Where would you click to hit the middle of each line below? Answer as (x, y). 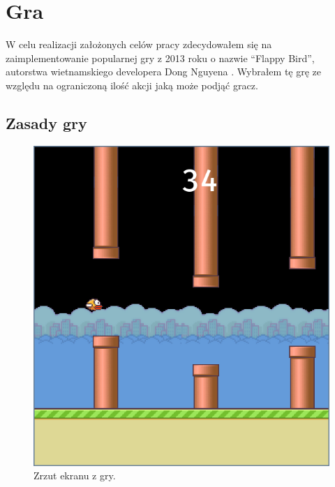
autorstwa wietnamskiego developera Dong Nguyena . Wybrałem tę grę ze (164, 72)
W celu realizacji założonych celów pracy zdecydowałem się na (139, 44)
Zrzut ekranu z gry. (75, 475)
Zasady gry (46, 122)
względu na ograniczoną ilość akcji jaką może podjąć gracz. (132, 85)
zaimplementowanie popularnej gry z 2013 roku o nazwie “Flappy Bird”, (160, 58)
